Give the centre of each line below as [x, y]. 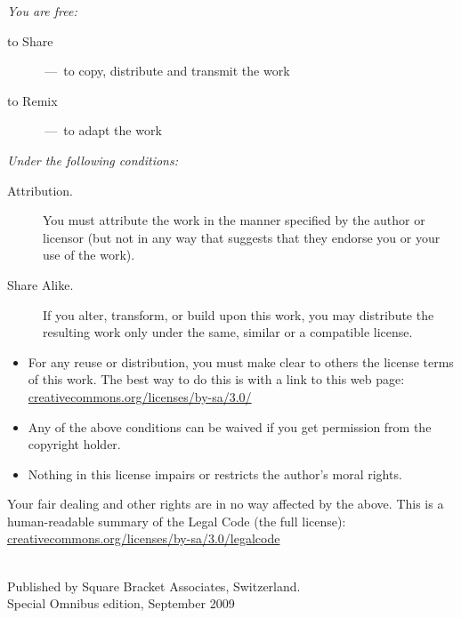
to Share [30, 40]
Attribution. [40, 190]
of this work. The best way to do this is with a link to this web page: [216, 379]
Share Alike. [40, 284]
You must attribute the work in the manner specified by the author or [234, 220]
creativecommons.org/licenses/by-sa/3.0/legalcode [144, 538]
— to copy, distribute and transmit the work [167, 71]
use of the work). [89, 255]
